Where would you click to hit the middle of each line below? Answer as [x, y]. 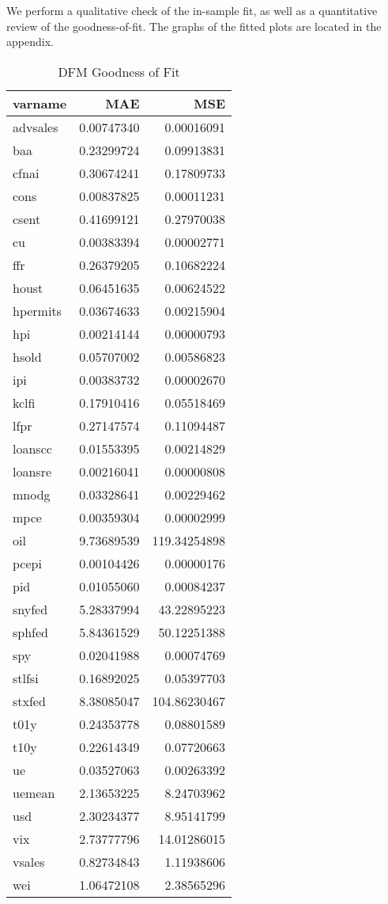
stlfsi [26, 678]
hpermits [37, 310]
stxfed [29, 701]
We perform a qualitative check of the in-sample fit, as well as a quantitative [192, 10]
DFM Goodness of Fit [119, 71]
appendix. [30, 42]
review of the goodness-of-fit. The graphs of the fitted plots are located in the [194, 26]
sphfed [30, 632]
